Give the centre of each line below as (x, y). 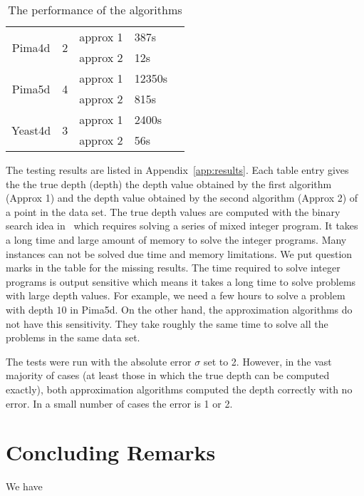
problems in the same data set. (73, 337)
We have (24, 486)
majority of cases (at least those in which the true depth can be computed (168, 375)
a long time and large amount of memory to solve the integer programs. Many (176, 239)
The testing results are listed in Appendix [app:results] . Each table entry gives (177, 170)
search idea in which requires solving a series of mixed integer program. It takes (182, 226)
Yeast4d (31, 130)
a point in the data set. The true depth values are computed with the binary (173, 211)
